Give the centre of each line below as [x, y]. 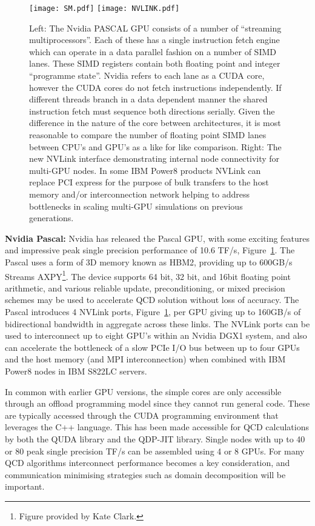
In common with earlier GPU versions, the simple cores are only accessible [143, 391]
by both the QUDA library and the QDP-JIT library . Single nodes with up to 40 [155, 438]
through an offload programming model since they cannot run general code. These [157, 403]
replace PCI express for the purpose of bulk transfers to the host [149, 182]
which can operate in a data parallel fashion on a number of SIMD [153, 51]
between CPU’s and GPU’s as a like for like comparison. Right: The [155, 146]
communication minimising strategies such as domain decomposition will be [145, 474]
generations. [51, 218]
